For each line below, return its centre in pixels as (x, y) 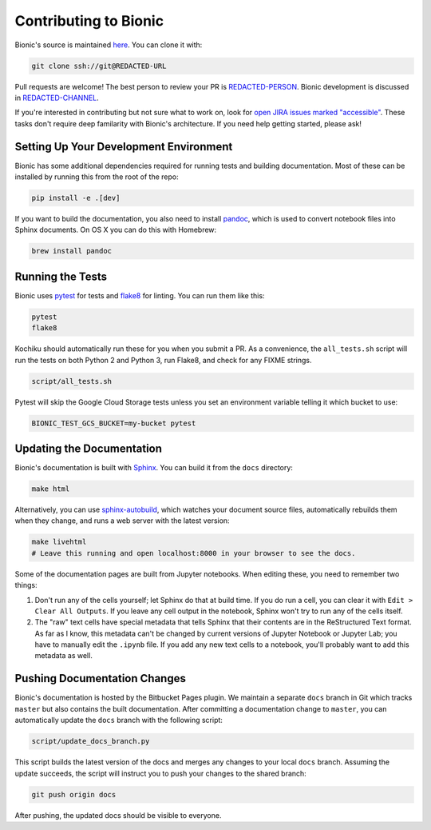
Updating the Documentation (89, 448)
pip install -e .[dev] (76, 198)
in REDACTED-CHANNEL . (57, 98)
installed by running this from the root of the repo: (97, 177)
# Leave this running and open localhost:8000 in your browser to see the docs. (194, 553)
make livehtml (59, 542)
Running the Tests (61, 276)
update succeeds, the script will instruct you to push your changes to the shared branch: (160, 773)
